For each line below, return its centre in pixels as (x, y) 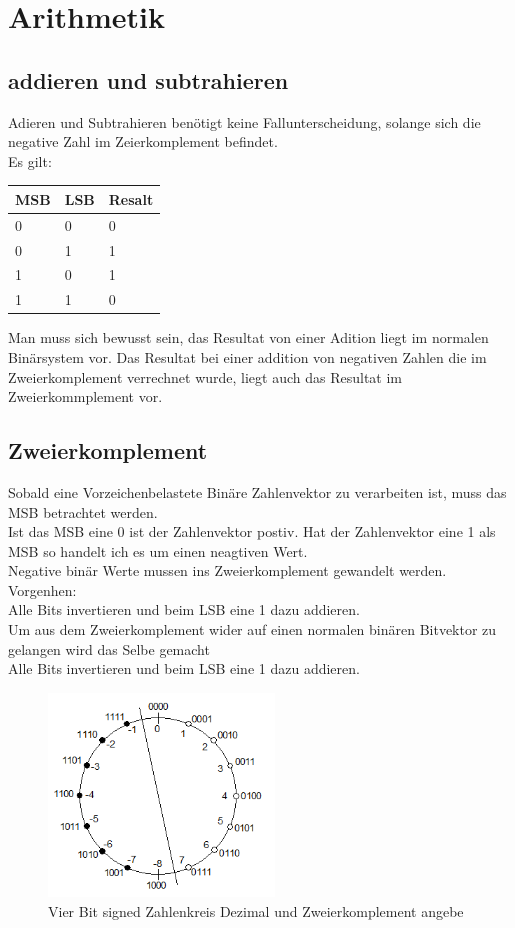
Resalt (131, 198)
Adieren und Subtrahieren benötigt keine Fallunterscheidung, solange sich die (244, 121)
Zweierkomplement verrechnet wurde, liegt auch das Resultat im (205, 376)
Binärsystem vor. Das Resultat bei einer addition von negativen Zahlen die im (247, 356)
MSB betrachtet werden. (83, 511)
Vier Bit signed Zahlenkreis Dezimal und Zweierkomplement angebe (256, 910)
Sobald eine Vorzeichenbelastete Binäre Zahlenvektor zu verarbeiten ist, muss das (257, 491)
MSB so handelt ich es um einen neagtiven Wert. (158, 550)
